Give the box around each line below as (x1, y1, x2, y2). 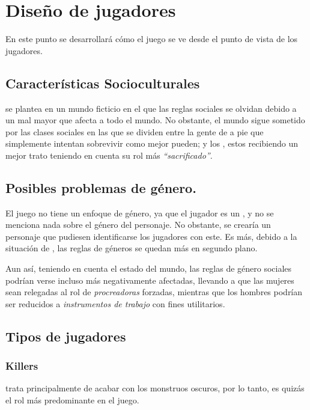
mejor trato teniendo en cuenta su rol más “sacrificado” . (5, 148, 213, 161)
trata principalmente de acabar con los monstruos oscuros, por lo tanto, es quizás (5, 382, 305, 394)
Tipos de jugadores (5, 326, 126, 345)
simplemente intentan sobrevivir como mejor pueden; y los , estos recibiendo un (5, 137, 299, 150)
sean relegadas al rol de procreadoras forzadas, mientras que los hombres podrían (5, 286, 303, 298)
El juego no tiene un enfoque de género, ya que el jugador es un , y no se (5, 206, 274, 219)
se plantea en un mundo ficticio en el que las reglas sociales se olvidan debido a (5, 102, 297, 114)
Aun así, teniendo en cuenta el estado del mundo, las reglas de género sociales (5, 262, 292, 275)
